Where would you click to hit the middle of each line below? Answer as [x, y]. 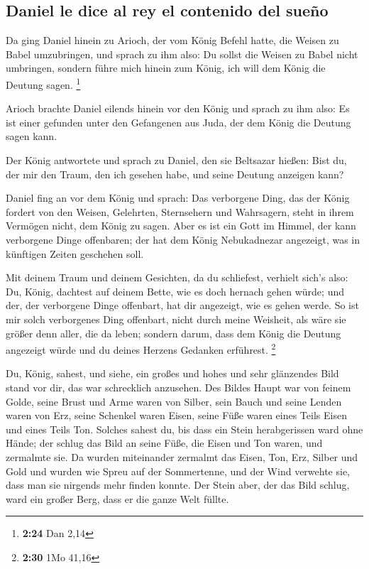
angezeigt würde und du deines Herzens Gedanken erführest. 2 [141, 348]
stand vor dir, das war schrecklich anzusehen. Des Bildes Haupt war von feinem [178, 387]
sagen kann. [32, 136]
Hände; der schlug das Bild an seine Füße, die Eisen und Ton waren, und [164, 443]
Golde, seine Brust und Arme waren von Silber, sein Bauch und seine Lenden [174, 401]
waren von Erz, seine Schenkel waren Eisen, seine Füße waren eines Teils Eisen [176, 415]
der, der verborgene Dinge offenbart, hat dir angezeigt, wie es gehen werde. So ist [182, 305]
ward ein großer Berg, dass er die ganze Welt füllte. [117, 498]
